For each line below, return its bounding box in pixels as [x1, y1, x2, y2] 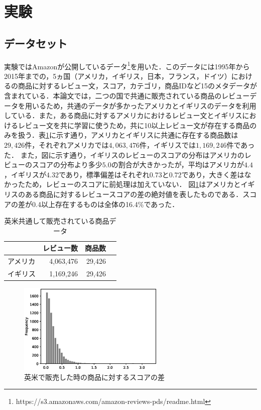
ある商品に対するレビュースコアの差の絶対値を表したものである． [25, 188, 243, 199]
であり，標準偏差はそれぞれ [58, 169, 150, 179]
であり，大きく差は [181, 169, 244, 179]
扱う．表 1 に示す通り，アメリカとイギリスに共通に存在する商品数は [18, 130, 238, 140]
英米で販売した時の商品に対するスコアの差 [24, 371, 165, 382]
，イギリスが [4, 169, 46, 179]
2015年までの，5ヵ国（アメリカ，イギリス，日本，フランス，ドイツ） [4, 70, 231, 81]
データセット [4, 35, 67, 51]
